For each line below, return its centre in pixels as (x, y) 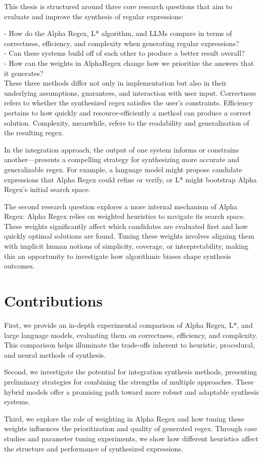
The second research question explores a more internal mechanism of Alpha (121, 206)
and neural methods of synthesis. (55, 354)
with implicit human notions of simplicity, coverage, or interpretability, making (126, 246)
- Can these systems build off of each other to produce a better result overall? (124, 53)
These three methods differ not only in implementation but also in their (115, 83)
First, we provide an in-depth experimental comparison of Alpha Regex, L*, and (128, 325)
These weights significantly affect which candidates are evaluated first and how (126, 226)
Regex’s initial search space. (47, 189)
